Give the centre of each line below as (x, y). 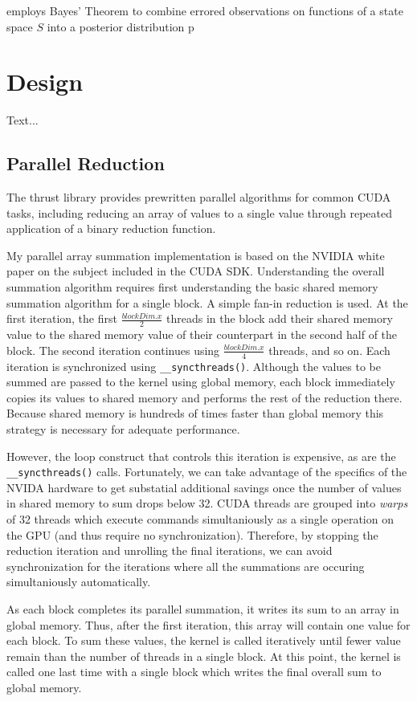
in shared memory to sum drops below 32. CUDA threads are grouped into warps (207, 503)
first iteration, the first (62, 318)
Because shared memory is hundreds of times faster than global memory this (195, 413)
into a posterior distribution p (121, 26)
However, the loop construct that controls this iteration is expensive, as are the (201, 456)
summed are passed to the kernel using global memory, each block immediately (201, 382)
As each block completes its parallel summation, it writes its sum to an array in (203, 608)
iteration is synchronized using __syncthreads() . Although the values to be (194, 366)
